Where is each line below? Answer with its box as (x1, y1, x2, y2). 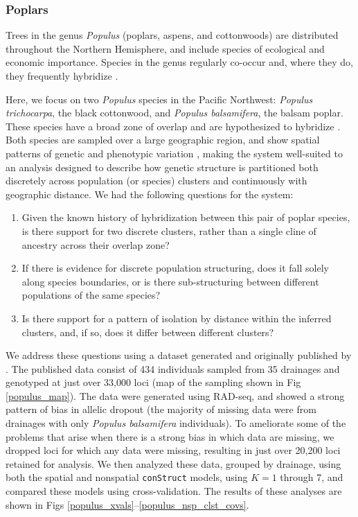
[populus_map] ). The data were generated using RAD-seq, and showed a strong (6, 388, 345, 403)
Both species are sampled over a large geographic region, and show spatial (6, 132, 320, 147)
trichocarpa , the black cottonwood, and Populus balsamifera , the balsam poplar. (6, 105, 343, 120)
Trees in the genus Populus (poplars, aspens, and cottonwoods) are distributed (6, 28, 339, 42)
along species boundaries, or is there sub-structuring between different (21, 274, 319, 288)
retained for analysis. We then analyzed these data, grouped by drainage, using (6, 456, 341, 471)
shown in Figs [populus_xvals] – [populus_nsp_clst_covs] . (6, 497, 249, 511)
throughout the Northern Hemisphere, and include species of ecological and (6, 41, 325, 55)
